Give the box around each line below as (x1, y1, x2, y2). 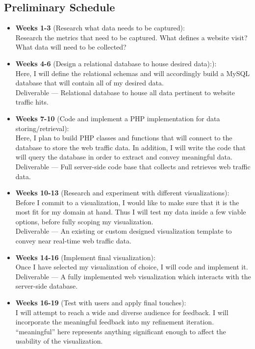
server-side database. (15, 281, 78, 291)
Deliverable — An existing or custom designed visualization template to (15, 226, 232, 236)
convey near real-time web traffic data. (15, 236, 131, 246)
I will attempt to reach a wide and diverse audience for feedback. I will (15, 307, 229, 317)
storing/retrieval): (15, 123, 69, 133)
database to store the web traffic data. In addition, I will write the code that (15, 142, 246, 152)
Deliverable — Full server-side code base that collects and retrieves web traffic (15, 161, 251, 171)
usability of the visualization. (15, 336, 103, 346)
